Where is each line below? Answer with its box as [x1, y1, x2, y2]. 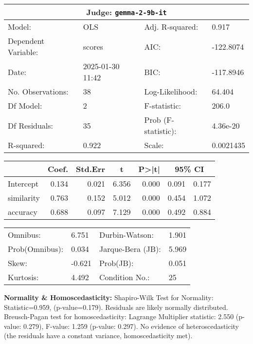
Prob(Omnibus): [8, 243, 64, 254]
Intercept [8, 178, 39, 189]
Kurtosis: [8, 271, 39, 283]
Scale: [144, 139, 164, 151]
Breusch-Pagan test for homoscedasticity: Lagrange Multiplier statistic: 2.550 [4, 311, 234, 322]
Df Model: [8, 100, 42, 111]
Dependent [8, 35, 45, 46]
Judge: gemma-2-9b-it [86, 6, 167, 18]
